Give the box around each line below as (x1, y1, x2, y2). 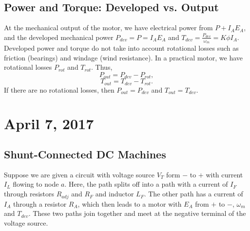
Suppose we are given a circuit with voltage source (4, 169, 155, 179)
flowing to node (13, 179, 59, 189)
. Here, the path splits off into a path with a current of (64, 179, 228, 189)
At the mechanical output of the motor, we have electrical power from (4, 22, 213, 33)
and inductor (95, 189, 134, 199)
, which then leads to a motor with (77, 198, 182, 209)
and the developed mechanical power (4, 32, 114, 42)
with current (206, 169, 243, 179)
